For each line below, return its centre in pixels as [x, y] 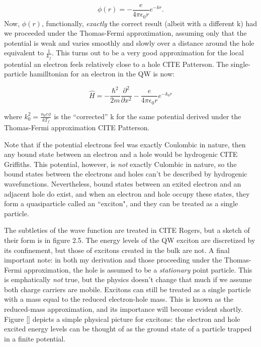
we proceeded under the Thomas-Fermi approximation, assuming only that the [125, 33]
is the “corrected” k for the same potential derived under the [148, 116]
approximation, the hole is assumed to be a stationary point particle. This [138, 269]
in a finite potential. [35, 338]
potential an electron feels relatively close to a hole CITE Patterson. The [116, 64]
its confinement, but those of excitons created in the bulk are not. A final [117, 250]
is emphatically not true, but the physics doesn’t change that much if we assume [128, 279]
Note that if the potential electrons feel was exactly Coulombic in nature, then [125, 144]
